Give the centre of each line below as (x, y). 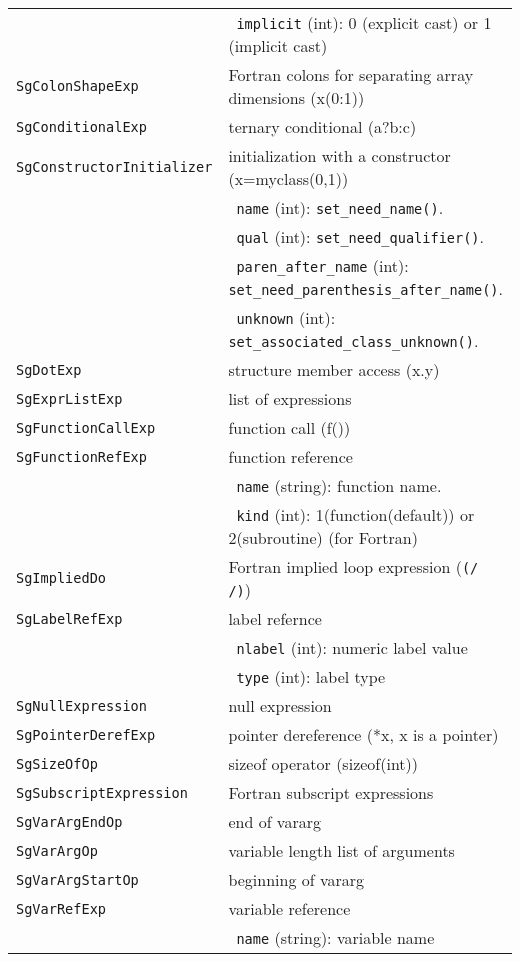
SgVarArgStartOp (77, 879)
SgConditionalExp (81, 126)
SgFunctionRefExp (81, 456)
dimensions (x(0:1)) (296, 97)
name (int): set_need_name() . (340, 207)
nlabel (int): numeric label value (352, 647)
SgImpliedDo (61, 578)
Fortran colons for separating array (351, 74)
